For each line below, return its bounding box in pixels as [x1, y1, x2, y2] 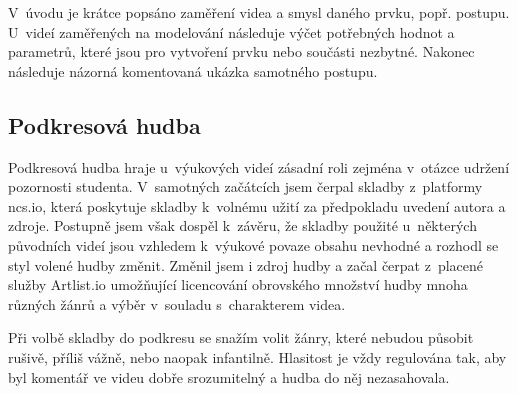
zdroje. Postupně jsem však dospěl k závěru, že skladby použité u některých [8, 215, 477, 236]
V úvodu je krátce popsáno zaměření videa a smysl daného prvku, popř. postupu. [8, 2, 510, 22]
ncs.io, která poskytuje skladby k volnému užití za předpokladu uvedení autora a [8, 195, 506, 216]
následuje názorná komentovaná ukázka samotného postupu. [8, 60, 378, 81]
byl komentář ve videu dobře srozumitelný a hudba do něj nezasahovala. [8, 366, 450, 387]
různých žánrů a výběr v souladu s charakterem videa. [8, 293, 346, 314]
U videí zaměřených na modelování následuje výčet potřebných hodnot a [8, 21, 455, 42]
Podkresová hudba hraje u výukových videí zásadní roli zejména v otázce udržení [8, 156, 510, 177]
